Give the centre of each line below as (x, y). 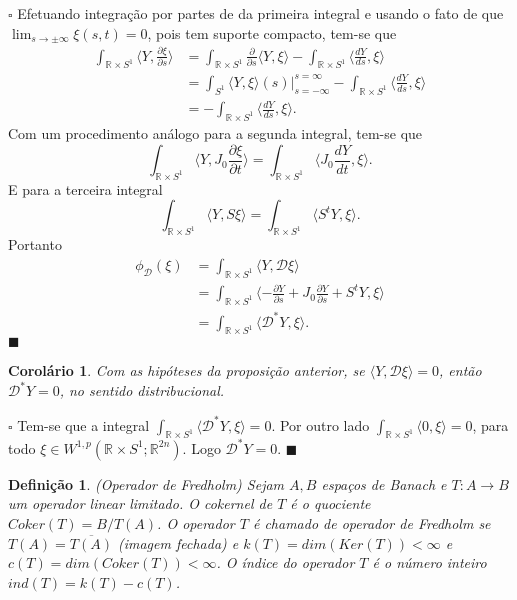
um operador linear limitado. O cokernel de (140, 503)
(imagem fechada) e (178, 542)
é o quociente (330, 503)
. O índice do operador (285, 562)
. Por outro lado (320, 424)
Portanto (35, 244)
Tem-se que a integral (83, 424)
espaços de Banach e (384, 483)
